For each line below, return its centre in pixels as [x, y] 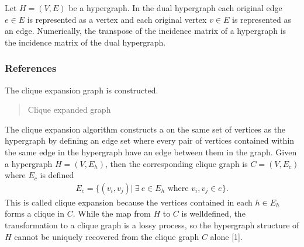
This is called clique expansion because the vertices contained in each [129, 202]
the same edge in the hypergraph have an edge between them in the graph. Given [151, 152]
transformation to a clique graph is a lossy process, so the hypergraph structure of [152, 225]
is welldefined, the [213, 213]
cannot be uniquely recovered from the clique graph [107, 236]
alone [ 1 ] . [226, 236]
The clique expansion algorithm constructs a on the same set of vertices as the [145, 129]
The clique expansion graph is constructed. [82, 90]
